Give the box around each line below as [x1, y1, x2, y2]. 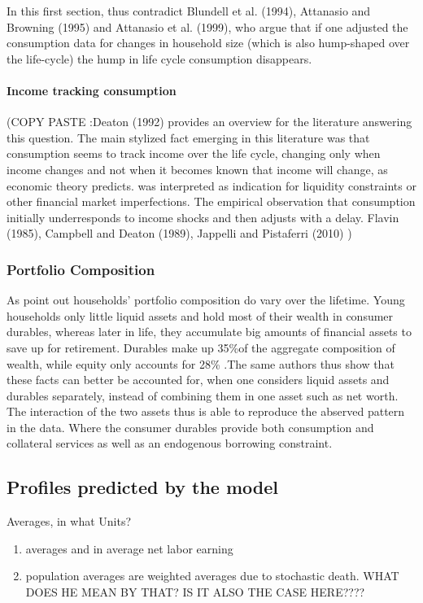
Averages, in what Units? [7, 513, 132, 530]
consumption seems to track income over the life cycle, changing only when [7, 145, 381, 162]
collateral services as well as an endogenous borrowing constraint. [7, 435, 333, 452]
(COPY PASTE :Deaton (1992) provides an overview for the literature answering [7, 113, 412, 130]
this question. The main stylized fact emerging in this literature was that [7, 129, 370, 146]
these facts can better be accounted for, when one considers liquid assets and [7, 371, 390, 388]
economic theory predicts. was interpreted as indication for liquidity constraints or [7, 177, 416, 194]
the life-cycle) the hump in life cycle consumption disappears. [7, 50, 312, 67]
